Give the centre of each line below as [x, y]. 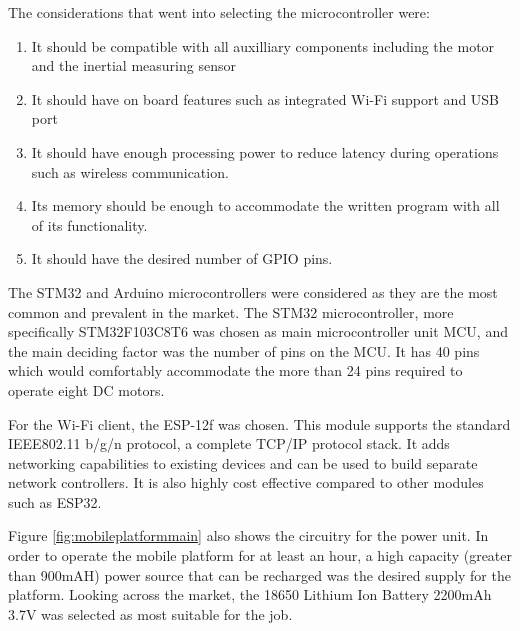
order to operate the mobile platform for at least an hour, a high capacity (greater [260, 555]
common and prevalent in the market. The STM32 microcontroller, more [231, 311]
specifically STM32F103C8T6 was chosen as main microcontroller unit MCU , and [258, 331]
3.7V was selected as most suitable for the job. [150, 613]
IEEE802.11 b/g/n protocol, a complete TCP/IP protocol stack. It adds [229, 443]
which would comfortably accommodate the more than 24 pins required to [235, 370]
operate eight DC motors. [86, 389]
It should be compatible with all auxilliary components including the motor [263, 45]
